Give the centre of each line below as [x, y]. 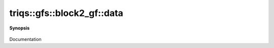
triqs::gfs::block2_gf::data [66, 13]
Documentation [25, 39]
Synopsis [20, 28]
